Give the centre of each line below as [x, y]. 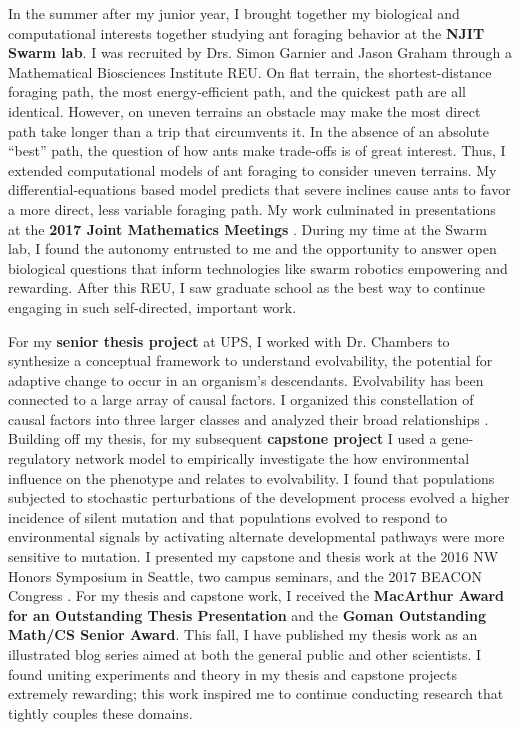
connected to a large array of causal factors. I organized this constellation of [241, 399]
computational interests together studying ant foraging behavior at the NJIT [246, 32]
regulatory [39, 458]
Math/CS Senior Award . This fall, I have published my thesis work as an [243, 634]
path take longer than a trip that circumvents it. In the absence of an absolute [249, 130]
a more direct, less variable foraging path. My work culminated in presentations [252, 208]
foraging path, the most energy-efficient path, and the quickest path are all [237, 91]
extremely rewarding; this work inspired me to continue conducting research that [256, 693]
